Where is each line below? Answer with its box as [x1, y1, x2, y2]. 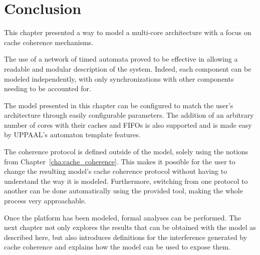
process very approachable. [4, 195, 86, 206]
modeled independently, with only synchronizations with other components [4, 73, 234, 84]
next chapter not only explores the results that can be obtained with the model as [4, 222, 256, 232]
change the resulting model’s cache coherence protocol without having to [4, 166, 227, 176]
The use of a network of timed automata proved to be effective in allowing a [4, 54, 238, 64]
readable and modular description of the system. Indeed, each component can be [4, 63, 251, 74]
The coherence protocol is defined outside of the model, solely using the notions [4, 146, 248, 157]
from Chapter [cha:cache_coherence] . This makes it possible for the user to [4, 156, 235, 166]
